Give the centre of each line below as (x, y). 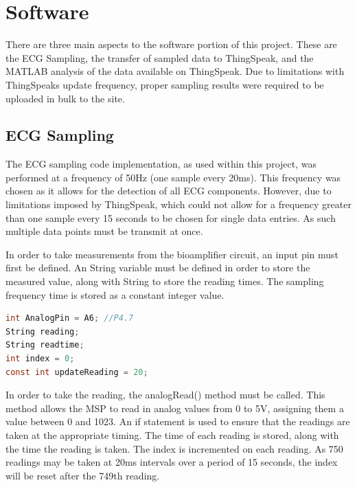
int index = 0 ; (40, 359)
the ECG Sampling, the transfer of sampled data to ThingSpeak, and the (160, 57)
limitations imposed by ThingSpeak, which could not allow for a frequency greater (178, 204)
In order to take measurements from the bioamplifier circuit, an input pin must (172, 254)
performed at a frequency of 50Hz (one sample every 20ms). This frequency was (173, 177)
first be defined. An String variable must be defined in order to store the (158, 268)
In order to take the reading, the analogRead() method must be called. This (165, 395)
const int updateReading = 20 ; (77, 372)
